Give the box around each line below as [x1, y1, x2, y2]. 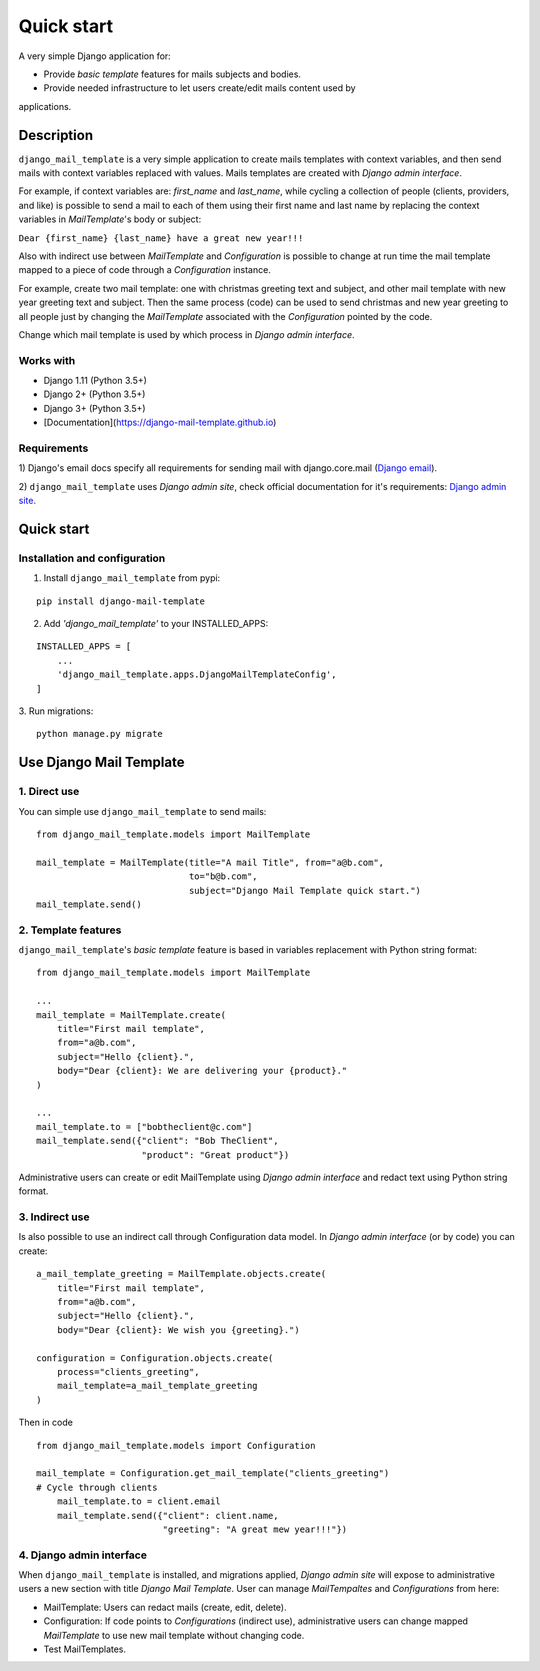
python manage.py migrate [36, 728, 164, 740]
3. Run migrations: [18, 705, 94, 717]
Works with [18, 353, 76, 367]
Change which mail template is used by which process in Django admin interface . [18, 328, 355, 340]
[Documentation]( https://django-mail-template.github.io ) [43, 416, 277, 429]
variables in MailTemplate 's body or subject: [18, 213, 202, 225]
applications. [18, 100, 72, 112]
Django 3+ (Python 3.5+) [43, 402, 146, 414]
